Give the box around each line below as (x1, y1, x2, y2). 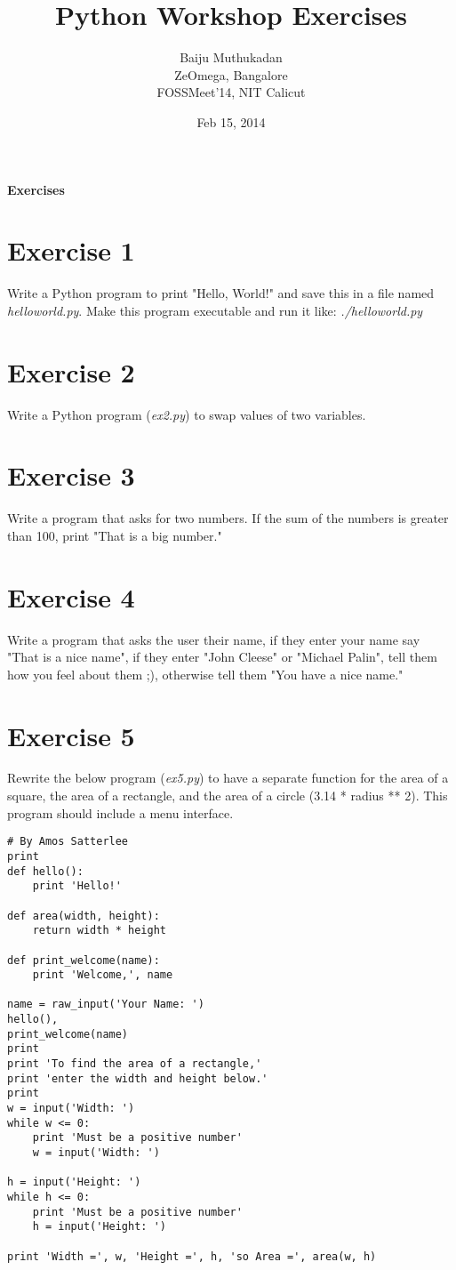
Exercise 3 (7, 457, 135, 494)
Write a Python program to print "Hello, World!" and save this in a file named (7, 284, 435, 302)
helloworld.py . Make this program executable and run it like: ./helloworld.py (7, 301, 423, 319)
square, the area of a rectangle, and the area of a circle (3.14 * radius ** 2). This (7, 786, 448, 805)
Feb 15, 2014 (196, 112, 266, 131)
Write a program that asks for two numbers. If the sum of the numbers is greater (7, 509, 449, 527)
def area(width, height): (7, 909, 160, 922)
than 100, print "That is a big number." (7, 526, 222, 544)
